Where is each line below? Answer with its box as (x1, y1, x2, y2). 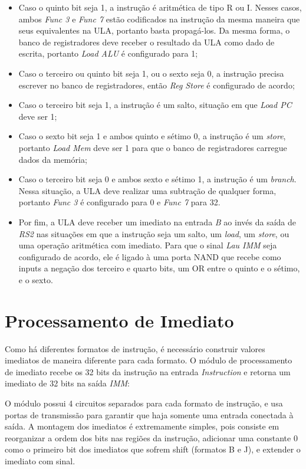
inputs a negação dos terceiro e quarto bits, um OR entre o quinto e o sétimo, (18, 262, 300, 274)
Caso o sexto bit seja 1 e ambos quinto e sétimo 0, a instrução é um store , (18, 130, 286, 142)
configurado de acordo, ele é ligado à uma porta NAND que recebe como (18, 250, 281, 263)
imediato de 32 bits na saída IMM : (5, 377, 130, 389)
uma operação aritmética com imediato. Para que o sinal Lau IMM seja (18, 239, 277, 251)
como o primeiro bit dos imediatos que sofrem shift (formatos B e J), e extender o (5, 443, 301, 455)
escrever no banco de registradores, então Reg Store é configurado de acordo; (18, 78, 295, 91)
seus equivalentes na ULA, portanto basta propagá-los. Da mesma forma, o (18, 24, 290, 37)
